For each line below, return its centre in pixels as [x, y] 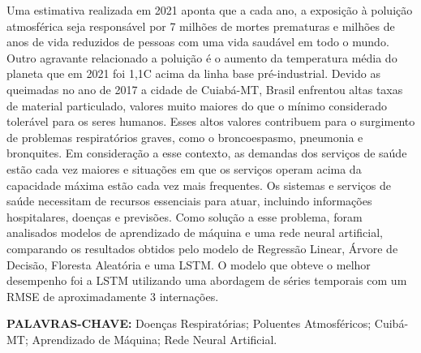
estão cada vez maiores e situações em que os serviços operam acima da [184, 168]
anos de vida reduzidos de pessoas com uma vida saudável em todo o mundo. [198, 42]
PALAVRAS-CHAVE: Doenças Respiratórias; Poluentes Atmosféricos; [189, 323]
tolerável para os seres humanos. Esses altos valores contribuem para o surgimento [211, 121]
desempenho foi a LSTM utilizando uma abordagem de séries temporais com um [207, 280]
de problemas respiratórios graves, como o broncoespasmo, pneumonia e [185, 137]
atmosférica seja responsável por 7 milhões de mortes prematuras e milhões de [201, 26]
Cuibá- [391, 323]
